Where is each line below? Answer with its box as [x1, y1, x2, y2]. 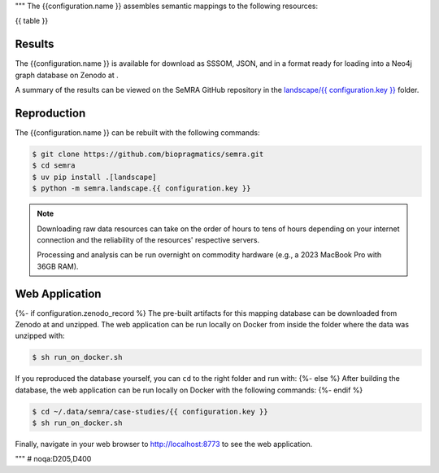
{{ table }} [15, 16, 49, 26]
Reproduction [15, 106, 86, 120]
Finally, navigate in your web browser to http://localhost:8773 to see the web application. [15, 440, 313, 449]
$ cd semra [32, 161, 76, 170]
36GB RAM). [37, 261, 79, 271]
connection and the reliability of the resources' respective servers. [37, 234, 260, 244]
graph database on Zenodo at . [15, 70, 120, 80]
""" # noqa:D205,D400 [15, 454, 92, 464]
